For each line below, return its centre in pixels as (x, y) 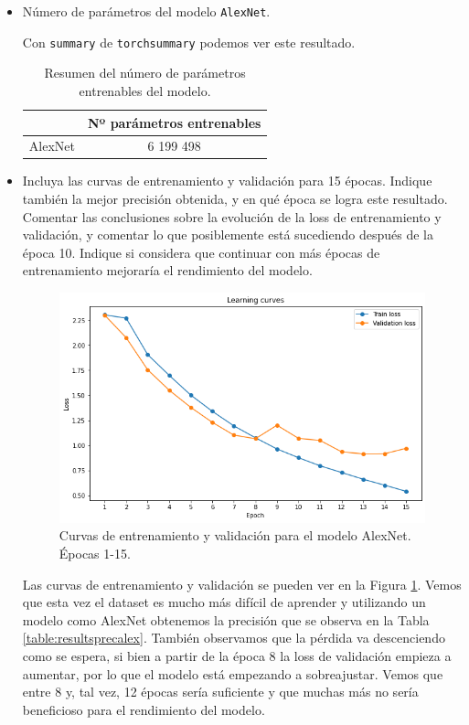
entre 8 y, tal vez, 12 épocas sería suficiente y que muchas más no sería (220, 692)
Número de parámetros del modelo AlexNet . (146, 11)
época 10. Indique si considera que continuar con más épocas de (201, 252)
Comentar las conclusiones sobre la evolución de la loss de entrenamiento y (232, 216)
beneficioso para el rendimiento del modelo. (144, 709)
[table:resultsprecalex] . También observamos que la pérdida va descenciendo (234, 638)
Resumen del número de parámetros (145, 73)
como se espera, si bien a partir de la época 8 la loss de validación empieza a (237, 655)
